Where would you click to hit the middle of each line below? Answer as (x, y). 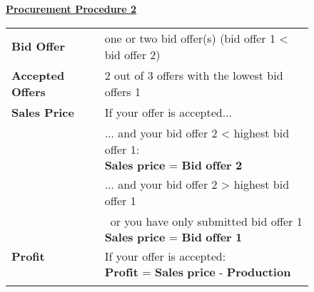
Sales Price (43, 112)
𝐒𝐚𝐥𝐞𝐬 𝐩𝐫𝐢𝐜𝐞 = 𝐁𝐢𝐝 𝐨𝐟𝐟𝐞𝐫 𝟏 (173, 238)
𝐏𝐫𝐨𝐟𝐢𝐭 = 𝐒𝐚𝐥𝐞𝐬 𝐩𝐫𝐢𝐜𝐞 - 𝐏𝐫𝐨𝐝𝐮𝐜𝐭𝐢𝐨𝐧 (198, 272)
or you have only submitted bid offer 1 (206, 221)
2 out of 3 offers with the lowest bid (194, 75)
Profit (28, 256)
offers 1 (122, 91)
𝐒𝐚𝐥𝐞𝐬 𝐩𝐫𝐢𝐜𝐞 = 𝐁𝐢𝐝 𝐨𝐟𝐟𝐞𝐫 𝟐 (173, 166)
